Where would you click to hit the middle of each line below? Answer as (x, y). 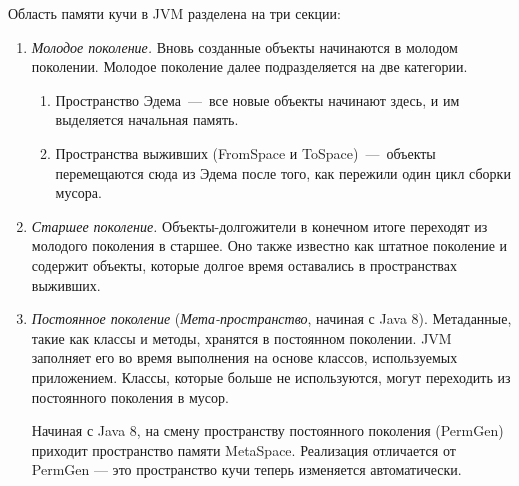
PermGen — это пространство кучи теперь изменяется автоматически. (246, 469)
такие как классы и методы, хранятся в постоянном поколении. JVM (241, 337)
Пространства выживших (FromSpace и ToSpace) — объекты (245, 152)
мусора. (78, 192)
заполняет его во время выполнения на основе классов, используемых (244, 357)
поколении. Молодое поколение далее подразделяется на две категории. (249, 66)
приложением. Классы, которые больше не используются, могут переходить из (271, 376)
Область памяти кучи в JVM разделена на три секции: (174, 13)
